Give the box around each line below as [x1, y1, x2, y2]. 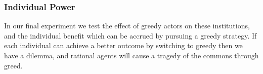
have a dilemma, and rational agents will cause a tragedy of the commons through [4, 50, 259, 60]
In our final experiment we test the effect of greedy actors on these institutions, [4, 20, 250, 31]
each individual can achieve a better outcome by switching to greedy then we [4, 40, 243, 51]
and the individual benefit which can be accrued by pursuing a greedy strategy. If [4, 30, 257, 41]
